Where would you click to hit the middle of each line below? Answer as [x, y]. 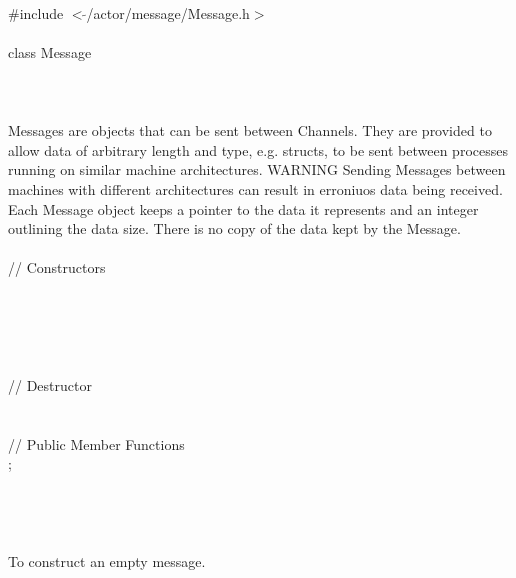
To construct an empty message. [107, 561]
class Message [50, 51]
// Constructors [57, 267]
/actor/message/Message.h [168, 12]
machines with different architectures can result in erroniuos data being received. [255, 188]
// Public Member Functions [96, 443]
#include [36, 12]
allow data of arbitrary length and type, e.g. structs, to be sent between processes [258, 149]
